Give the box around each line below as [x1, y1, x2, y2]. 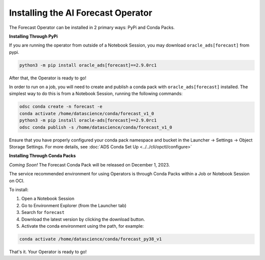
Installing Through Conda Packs [9, 153, 76, 159]
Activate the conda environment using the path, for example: [21, 223, 144, 229]
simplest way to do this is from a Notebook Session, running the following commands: [9, 91, 183, 96]
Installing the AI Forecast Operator [9, 7, 153, 18]
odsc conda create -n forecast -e [19, 104, 103, 110]
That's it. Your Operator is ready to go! [9, 249, 87, 255]
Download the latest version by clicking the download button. [21, 216, 145, 222]
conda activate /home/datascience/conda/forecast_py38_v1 [19, 236, 162, 242]
